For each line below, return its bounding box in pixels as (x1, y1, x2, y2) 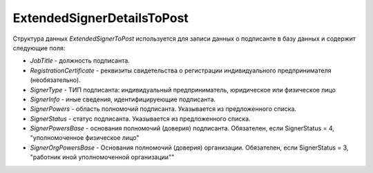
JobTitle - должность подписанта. (30, 57, 131, 65)
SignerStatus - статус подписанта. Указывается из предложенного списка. (30, 114, 251, 123)
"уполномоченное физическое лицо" (30, 134, 140, 142)
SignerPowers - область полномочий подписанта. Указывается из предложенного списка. (30, 105, 297, 113)
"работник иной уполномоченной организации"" (30, 153, 175, 161)
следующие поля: (12, 43, 66, 52)
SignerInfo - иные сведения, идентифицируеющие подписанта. (30, 95, 216, 103)
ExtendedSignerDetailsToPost (12, 10, 189, 26)
